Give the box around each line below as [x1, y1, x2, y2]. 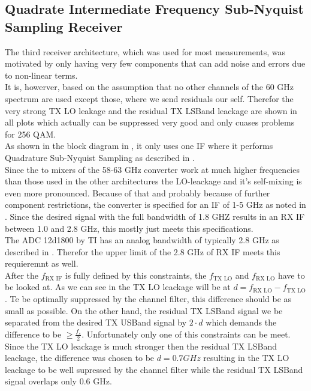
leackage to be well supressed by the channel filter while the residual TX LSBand [5, 363, 303, 375]
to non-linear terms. [5, 68, 78, 81]
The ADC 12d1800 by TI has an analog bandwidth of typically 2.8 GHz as [5, 234, 279, 246]
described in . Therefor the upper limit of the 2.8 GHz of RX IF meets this [5, 245, 280, 258]
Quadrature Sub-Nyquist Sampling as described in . [5, 151, 195, 163]
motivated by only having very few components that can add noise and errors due [5, 57, 306, 70]
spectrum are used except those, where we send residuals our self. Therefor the [5, 92, 294, 105]
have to [277, 268, 305, 281]
